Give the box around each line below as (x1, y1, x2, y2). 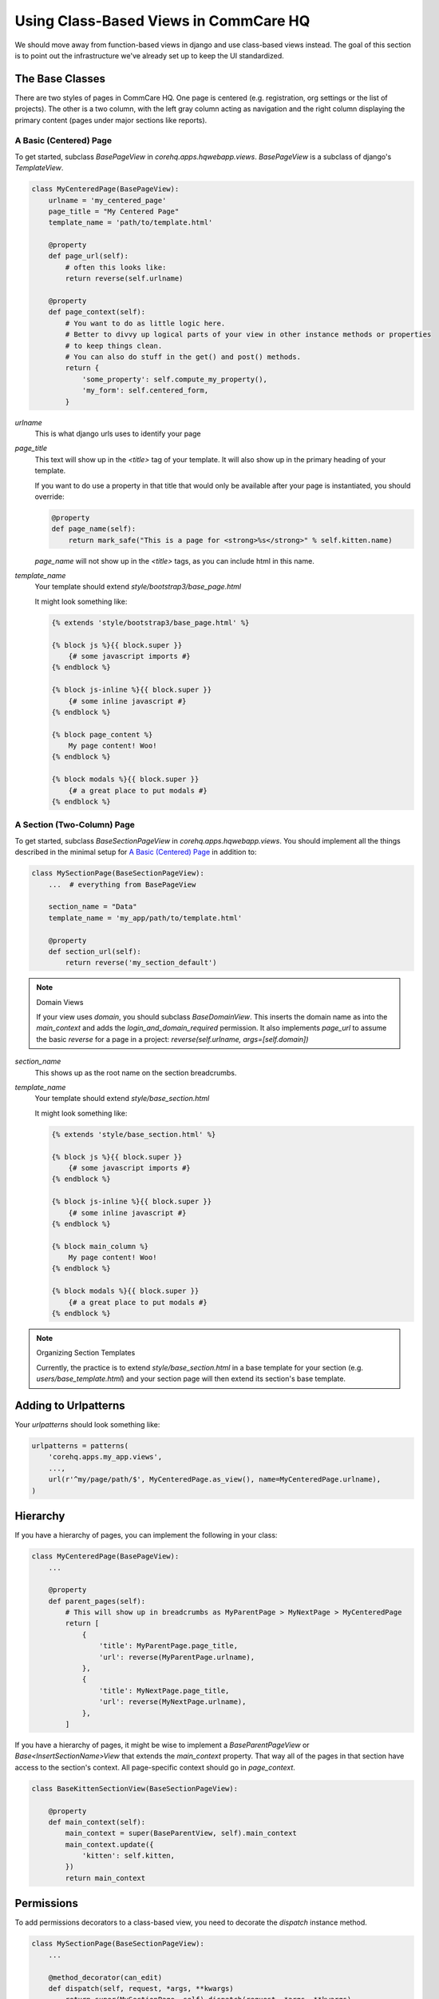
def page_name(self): (51, 525, 136, 533)
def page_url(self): (48, 252, 129, 261)
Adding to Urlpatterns (14, 1399, 125, 1412)
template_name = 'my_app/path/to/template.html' (48, 913, 243, 923)
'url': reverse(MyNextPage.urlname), (98, 1698, 247, 1706)
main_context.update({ (65, 1840, 155, 1849)
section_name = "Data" (48, 902, 137, 912)
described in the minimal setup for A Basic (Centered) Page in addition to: (14, 848, 257, 857)
